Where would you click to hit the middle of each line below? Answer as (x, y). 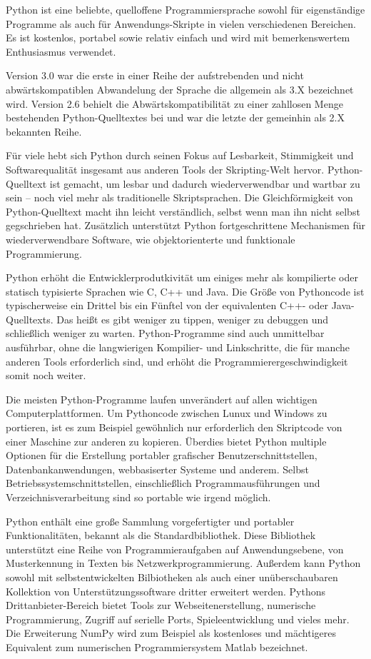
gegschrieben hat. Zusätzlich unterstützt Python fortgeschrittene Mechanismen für (186, 225)
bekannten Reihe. (44, 131)
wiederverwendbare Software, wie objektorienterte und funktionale (151, 239)
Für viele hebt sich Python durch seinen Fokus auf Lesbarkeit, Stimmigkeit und (180, 155)
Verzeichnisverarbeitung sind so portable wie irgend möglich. (138, 497)
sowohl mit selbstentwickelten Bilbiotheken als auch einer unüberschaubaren (172, 577)
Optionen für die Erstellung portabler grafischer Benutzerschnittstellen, (162, 455)
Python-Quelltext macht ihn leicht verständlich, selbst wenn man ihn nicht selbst (183, 211)
